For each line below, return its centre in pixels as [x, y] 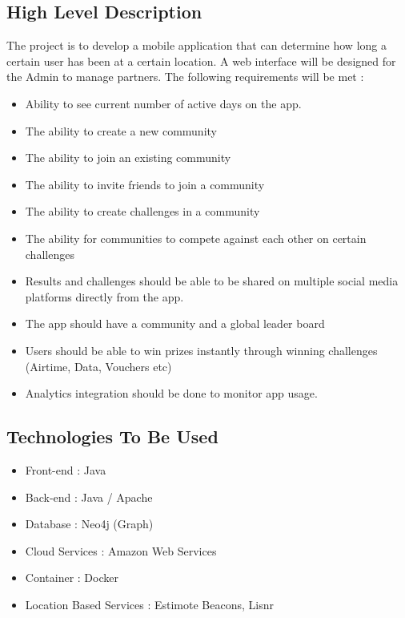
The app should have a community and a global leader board [175, 323]
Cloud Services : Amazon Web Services [121, 550]
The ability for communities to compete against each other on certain [196, 238]
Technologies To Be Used [112, 436]
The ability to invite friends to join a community [145, 184]
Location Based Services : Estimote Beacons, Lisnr [149, 604]
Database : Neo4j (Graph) [89, 524]
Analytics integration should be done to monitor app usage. [171, 393]
